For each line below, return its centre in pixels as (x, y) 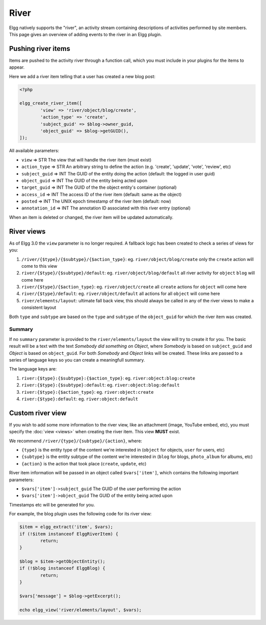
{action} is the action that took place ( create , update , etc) (84, 463)
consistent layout (39, 308)
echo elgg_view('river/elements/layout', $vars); (81, 610)
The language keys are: (33, 369)
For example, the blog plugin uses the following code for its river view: (81, 514)
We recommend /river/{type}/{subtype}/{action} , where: (76, 441)
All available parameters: (34, 151)
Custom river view (38, 413)
